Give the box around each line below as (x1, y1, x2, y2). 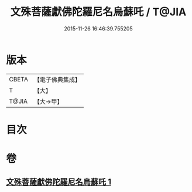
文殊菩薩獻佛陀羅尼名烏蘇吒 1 (6, 177, 112, 187)
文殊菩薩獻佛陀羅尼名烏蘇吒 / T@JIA (10, 5, 187, 19)
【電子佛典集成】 (33, 76, 81, 84)
